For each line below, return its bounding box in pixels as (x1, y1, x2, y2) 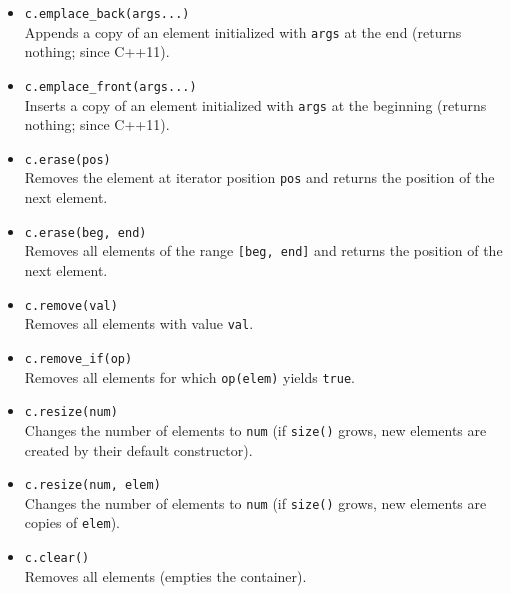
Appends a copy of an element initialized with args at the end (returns (24, 21, 462, 42)
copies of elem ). (24, 512, 121, 533)
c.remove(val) (24, 298, 118, 313)
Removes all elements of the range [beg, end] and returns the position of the (24, 240, 503, 261)
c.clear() (24, 551, 90, 566)
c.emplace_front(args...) (24, 79, 197, 94)
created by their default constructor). (24, 439, 253, 460)
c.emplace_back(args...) (24, 7, 190, 21)
